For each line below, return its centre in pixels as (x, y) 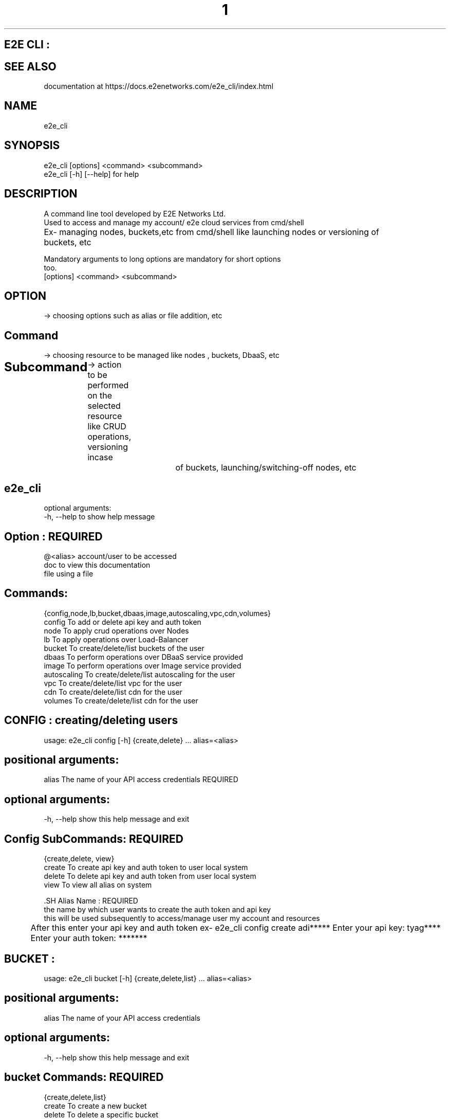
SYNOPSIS (32, 146)
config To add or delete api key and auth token (123, 622)
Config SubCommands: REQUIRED (94, 839)
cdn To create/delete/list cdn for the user (113, 692)
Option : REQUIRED (53, 536)
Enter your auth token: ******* (89, 938)
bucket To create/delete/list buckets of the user (124, 648)
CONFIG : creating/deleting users (91, 720)
